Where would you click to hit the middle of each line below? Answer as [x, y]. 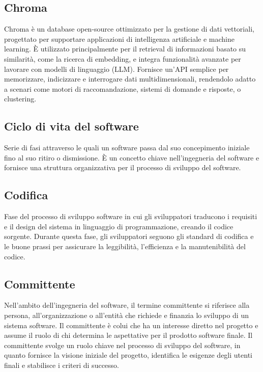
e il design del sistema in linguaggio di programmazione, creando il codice [119, 226]
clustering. [20, 99]
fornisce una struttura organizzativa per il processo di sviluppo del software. [123, 167]
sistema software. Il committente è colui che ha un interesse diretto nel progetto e [131, 325]
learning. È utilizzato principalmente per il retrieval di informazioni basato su [125, 49]
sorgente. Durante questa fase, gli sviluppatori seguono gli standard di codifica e [129, 236]
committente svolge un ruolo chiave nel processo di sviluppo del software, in [122, 345]
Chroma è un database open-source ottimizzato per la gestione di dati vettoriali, [129, 29]
